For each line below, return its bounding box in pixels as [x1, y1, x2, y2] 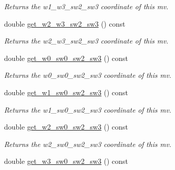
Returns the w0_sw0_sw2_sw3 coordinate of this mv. [4, 70, 171, 80]
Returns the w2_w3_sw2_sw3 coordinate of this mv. [4, 35, 168, 46]
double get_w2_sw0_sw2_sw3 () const [4, 121, 128, 132]
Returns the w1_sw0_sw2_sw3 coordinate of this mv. [4, 104, 171, 115]
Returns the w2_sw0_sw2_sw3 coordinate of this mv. [4, 138, 171, 149]
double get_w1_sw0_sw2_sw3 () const [4, 87, 128, 97]
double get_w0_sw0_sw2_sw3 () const [4, 52, 128, 63]
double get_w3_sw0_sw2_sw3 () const [4, 156, 128, 166]
